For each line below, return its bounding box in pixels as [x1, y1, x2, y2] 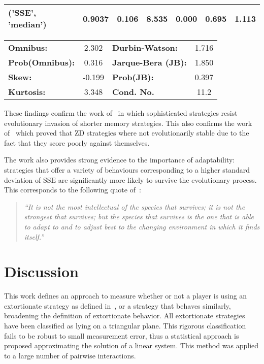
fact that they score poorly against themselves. [4, 137, 150, 148]
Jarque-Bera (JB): [112, 56, 187, 68]
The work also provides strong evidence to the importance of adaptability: [4, 154, 235, 165]
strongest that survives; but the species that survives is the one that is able [24, 211, 254, 222]
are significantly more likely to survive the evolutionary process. [58, 174, 257, 185]
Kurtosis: [8, 86, 46, 97]
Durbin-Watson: [112, 42, 178, 53]
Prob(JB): [112, 71, 154, 83]
